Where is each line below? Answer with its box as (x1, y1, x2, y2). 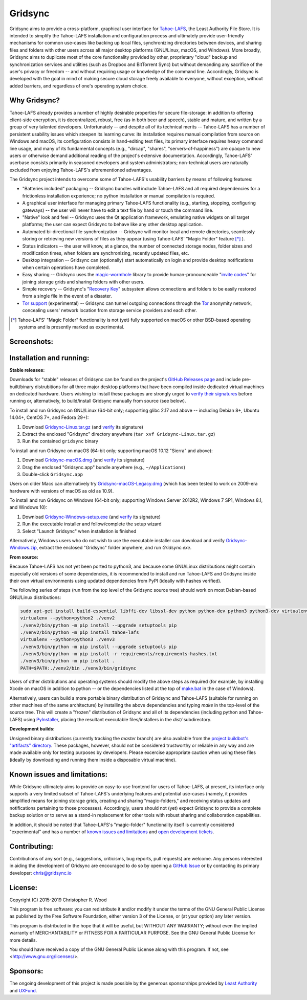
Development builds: (9, 726, 55, 732)
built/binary (9, 384, 34, 390)
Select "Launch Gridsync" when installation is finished (22, 528, 137, 534)
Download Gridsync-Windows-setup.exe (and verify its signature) (22, 514, 161, 520)
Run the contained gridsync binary (22, 438, 98, 445)
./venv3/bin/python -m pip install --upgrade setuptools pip (20, 643, 177, 650)
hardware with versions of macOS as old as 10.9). (9, 487, 114, 494)
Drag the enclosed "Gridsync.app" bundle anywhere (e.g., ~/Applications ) (22, 464, 186, 470)
